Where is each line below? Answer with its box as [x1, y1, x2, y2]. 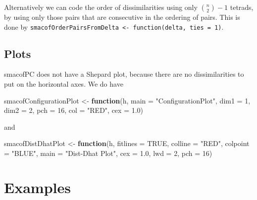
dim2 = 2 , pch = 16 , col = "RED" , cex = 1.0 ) [4, 105, 144, 115]
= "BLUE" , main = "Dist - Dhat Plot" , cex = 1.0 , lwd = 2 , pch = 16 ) [4, 148, 212, 158]
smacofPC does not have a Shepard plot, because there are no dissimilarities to [4, 69, 244, 79]
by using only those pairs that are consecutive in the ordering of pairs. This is [4, 12, 240, 22]
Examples [4, 177, 71, 197]
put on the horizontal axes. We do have [4, 79, 123, 89]
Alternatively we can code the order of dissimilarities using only [4, 2, 198, 12]
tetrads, [230, 2, 254, 12]
